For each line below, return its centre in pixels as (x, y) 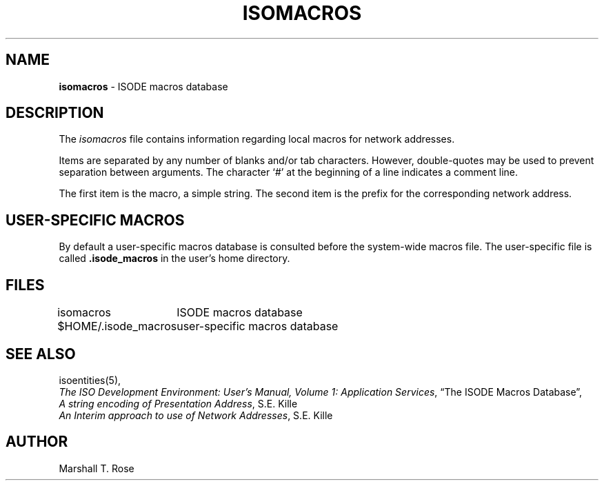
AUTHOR (37, 442)
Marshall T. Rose (97, 468)
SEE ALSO (41, 354)
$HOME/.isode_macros (117, 326)
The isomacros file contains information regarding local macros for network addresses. (257, 139)
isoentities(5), (90, 380)
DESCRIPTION (55, 113)
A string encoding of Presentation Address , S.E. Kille (178, 403)
